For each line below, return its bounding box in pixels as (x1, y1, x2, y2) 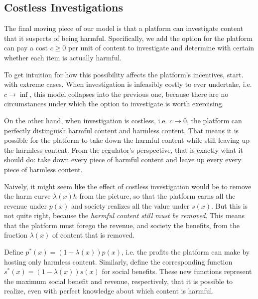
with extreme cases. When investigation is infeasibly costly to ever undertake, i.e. (4, 79, 252, 89)
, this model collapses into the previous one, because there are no (29, 88, 229, 99)
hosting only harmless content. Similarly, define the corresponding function (4, 256, 233, 267)
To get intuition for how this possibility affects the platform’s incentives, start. (4, 69, 244, 79)
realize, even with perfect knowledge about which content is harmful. (4, 286, 214, 296)
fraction (4, 230, 28, 240)
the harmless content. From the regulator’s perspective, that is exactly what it (4, 144, 243, 155)
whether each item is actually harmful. (4, 52, 122, 62)
